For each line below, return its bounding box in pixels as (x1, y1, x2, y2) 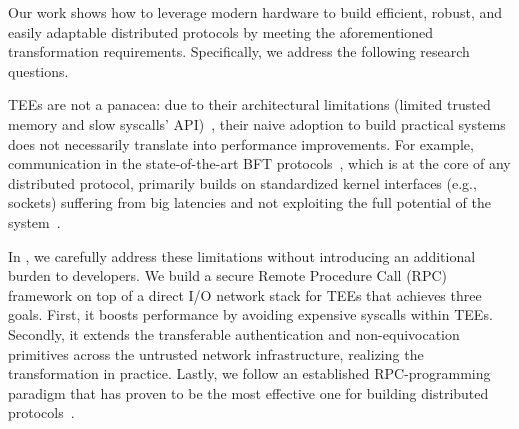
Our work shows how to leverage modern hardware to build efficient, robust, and (8, 2, 503, 22)
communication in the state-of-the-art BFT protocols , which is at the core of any (8, 153, 511, 174)
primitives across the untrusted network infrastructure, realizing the (8, 343, 424, 364)
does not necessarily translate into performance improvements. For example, (8, 133, 474, 154)
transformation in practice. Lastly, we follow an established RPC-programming (8, 363, 491, 384)
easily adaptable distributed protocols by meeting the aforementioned (8, 21, 434, 42)
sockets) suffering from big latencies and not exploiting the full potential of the (8, 192, 492, 213)
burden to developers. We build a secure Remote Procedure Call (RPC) (8, 265, 448, 286)
